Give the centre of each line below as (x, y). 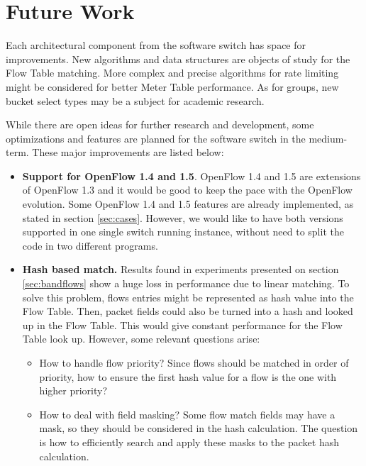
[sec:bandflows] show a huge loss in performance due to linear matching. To (186, 283)
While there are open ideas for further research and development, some (160, 124)
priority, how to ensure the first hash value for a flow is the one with (188, 376)
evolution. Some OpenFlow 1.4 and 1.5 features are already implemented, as (188, 204)
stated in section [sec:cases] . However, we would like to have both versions (183, 217)
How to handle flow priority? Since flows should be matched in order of (194, 362)
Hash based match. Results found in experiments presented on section (181, 269)
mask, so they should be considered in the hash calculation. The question (199, 428)
